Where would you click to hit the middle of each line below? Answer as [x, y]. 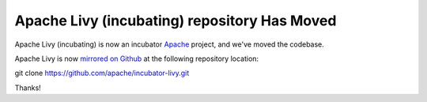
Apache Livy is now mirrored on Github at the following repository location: [137, 59]
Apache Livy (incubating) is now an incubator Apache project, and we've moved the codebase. [169, 44]
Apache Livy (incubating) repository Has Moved [176, 21]
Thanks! [28, 88]
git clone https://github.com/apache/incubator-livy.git [102, 73]
